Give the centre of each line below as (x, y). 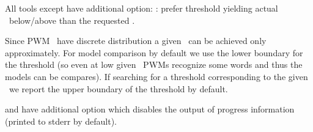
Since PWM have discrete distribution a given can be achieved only (136, 41)
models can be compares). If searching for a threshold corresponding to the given (156, 76)
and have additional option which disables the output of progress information (150, 109)
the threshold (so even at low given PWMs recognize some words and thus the (154, 64)
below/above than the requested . (72, 20)
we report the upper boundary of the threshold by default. (118, 88)
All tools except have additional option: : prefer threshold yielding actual (142, 8)
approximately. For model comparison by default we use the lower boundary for (154, 52)
